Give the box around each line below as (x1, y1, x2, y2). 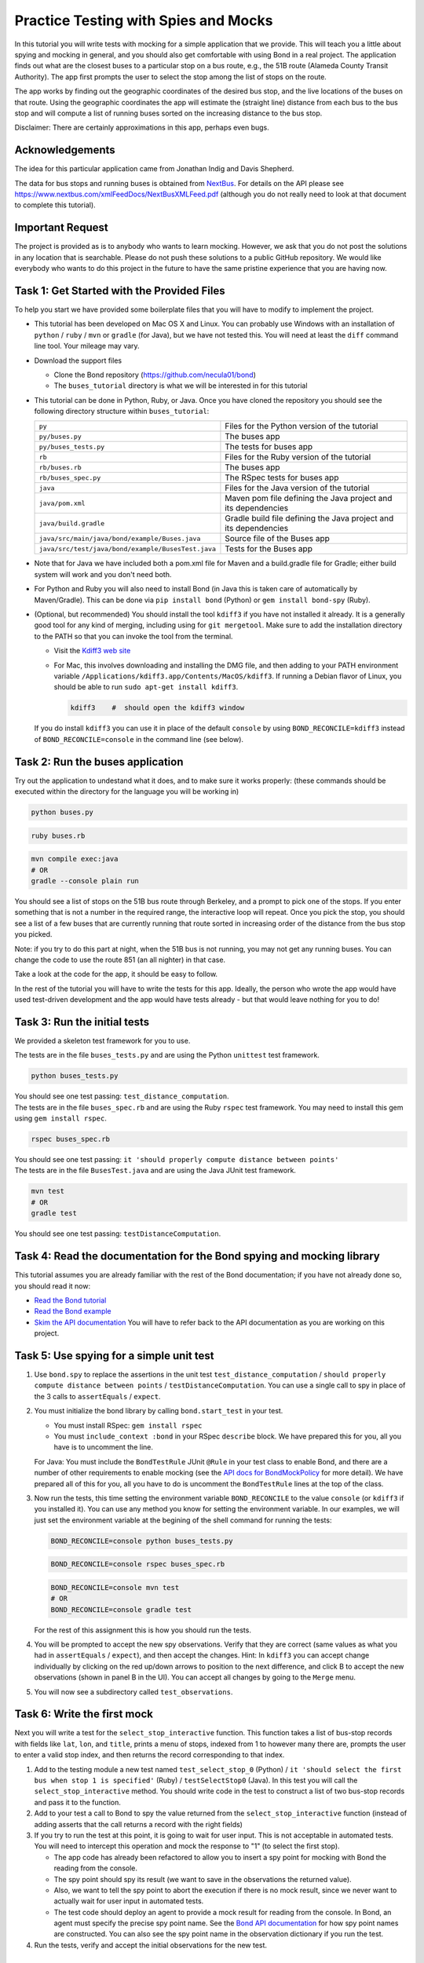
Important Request (14, 221, 109, 235)
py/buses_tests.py (38, 442, 105, 451)
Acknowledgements (14, 144, 115, 157)
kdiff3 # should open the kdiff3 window (70, 704, 245, 712)
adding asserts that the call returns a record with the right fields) (34, 1819, 243, 1829)
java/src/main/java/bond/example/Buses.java (38, 534, 201, 543)
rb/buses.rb (38, 463, 82, 471)
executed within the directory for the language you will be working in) (14, 787, 239, 796)
